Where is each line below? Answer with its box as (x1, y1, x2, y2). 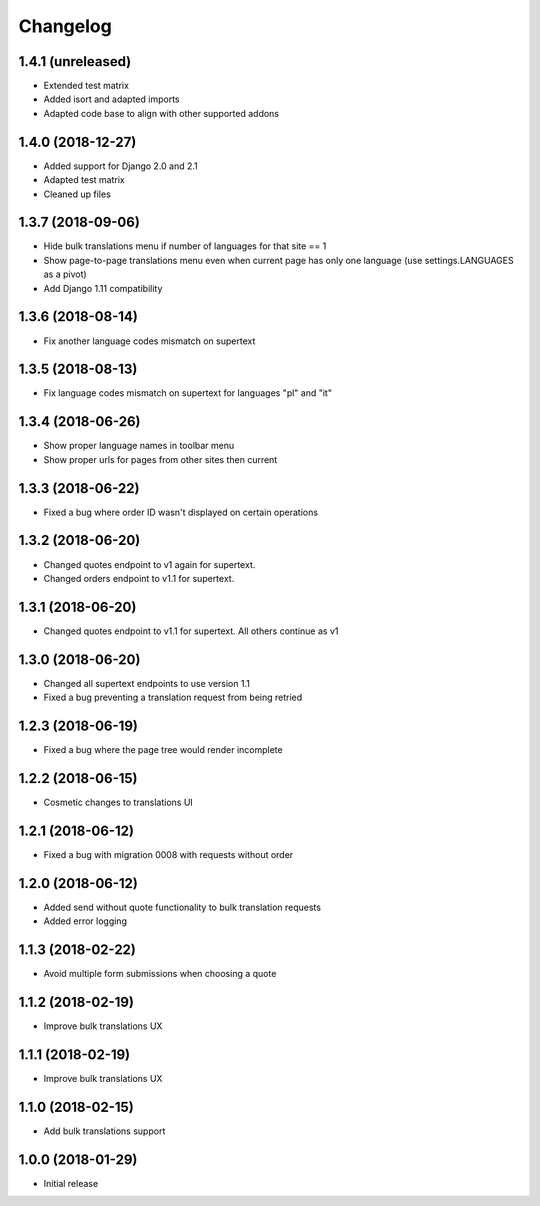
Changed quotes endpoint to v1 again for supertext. (43, 558, 256, 570)
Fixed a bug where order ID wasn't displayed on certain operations (43, 506, 319, 518)
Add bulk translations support (43, 1125, 166, 1137)
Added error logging (43, 915, 127, 927)
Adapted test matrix (43, 174, 125, 186)
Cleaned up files (43, 188, 112, 200)
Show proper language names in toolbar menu (43, 440, 235, 452)
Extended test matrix (43, 80, 130, 92)
